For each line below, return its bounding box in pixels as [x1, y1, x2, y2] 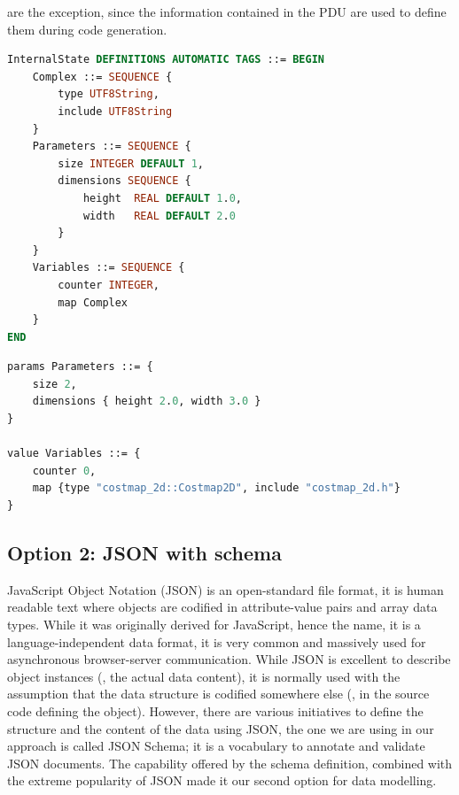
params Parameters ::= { [7, 360, 153, 374]
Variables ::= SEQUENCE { [32, 261, 185, 274]
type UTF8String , [58, 88, 159, 101]
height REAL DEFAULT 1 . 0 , [82, 191, 242, 205]
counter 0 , [32, 464, 97, 477]
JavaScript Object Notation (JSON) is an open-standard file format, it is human [7, 580, 444, 598]
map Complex [58, 296, 128, 309]
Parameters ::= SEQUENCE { [32, 140, 191, 153]
